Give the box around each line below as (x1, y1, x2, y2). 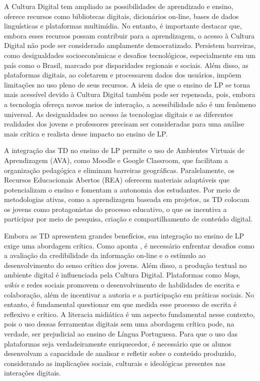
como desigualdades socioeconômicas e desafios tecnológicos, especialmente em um (4, 49, 255, 60)
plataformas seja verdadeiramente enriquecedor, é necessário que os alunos (4, 338, 231, 348)
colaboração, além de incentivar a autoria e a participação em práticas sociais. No (4, 289, 254, 299)
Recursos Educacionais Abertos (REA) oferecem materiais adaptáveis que (4, 174, 229, 185)
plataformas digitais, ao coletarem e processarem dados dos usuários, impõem (4, 69, 241, 80)
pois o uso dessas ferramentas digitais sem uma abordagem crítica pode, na (4, 318, 234, 329)
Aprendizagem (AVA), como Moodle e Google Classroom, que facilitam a (4, 154, 228, 165)
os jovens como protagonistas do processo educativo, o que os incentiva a (4, 203, 227, 214)
